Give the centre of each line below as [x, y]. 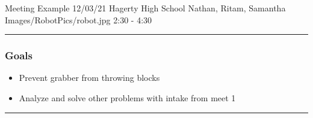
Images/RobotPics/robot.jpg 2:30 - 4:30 [79, 19]
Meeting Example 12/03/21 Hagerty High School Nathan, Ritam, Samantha [145, 8]
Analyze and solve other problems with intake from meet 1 [127, 98]
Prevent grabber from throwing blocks [89, 78]
